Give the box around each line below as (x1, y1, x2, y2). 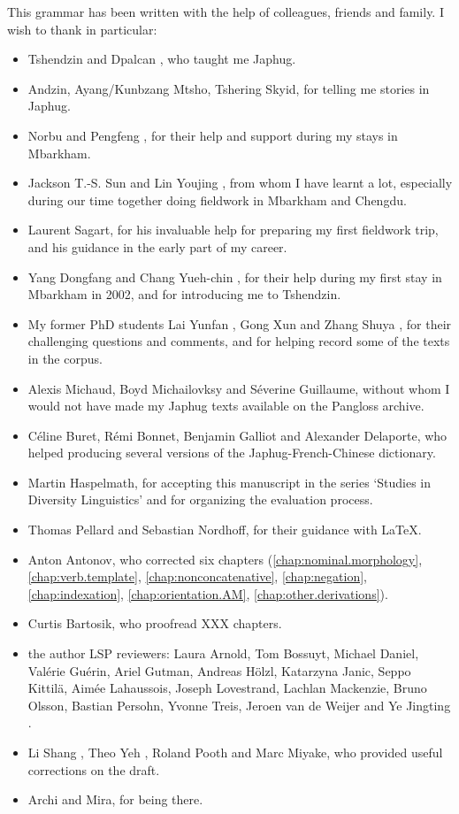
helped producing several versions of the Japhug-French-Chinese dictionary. (27, 443, 436, 462)
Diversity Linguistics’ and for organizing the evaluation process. (27, 490, 373, 509)
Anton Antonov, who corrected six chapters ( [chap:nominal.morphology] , (27, 549, 423, 568)
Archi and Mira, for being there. (27, 790, 203, 809)
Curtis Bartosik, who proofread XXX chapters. (27, 614, 282, 633)
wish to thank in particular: (7, 19, 157, 38)
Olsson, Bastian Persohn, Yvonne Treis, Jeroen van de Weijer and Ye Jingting (27, 695, 451, 714)
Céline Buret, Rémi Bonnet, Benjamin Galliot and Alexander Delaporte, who (27, 426, 448, 444)
